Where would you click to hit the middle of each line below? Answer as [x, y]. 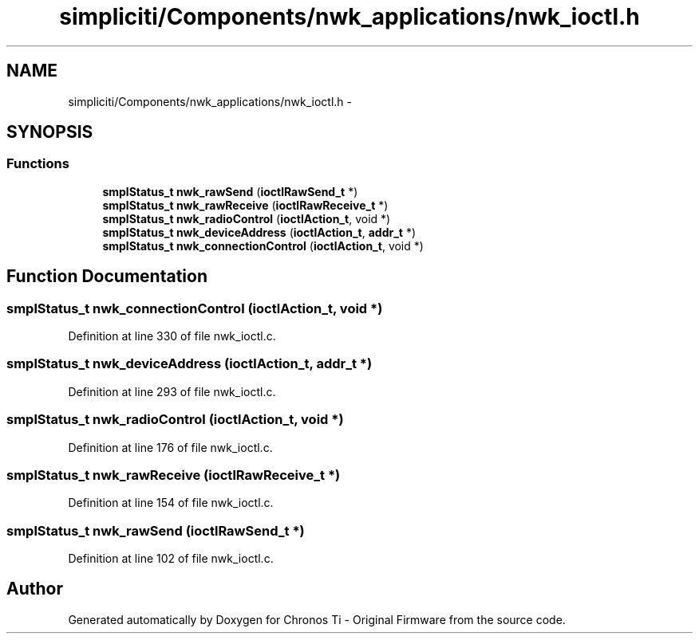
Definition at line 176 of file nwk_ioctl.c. [170, 447]
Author [35, 589]
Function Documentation [107, 277]
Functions [38, 164]
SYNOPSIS [50, 132]
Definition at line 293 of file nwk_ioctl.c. [172, 391]
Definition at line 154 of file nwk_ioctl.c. [171, 503]
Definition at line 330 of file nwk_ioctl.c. [172, 336]
